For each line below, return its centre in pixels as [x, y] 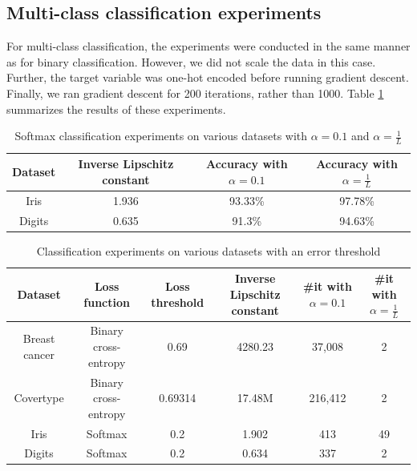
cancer [39, 354]
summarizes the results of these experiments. [116, 109]
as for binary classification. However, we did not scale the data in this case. [191, 61]
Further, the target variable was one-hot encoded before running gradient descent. [208, 77]
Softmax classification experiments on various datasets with [161, 136]
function [107, 302]
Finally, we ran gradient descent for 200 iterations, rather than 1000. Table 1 [195, 93]
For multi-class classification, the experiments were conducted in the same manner [208, 46]
